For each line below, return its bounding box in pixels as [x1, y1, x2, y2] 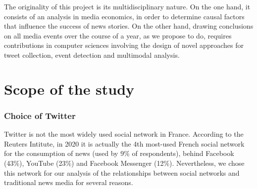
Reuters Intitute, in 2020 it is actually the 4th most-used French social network [4, 138, 245, 149]
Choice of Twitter [4, 109, 76, 121]
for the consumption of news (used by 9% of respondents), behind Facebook [4, 148, 234, 158]
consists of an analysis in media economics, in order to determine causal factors [4, 11, 245, 21]
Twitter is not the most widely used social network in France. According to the [4, 129, 244, 139]
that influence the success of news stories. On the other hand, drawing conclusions [4, 21, 254, 31]
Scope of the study [4, 78, 135, 99]
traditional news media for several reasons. [4, 177, 133, 188]
